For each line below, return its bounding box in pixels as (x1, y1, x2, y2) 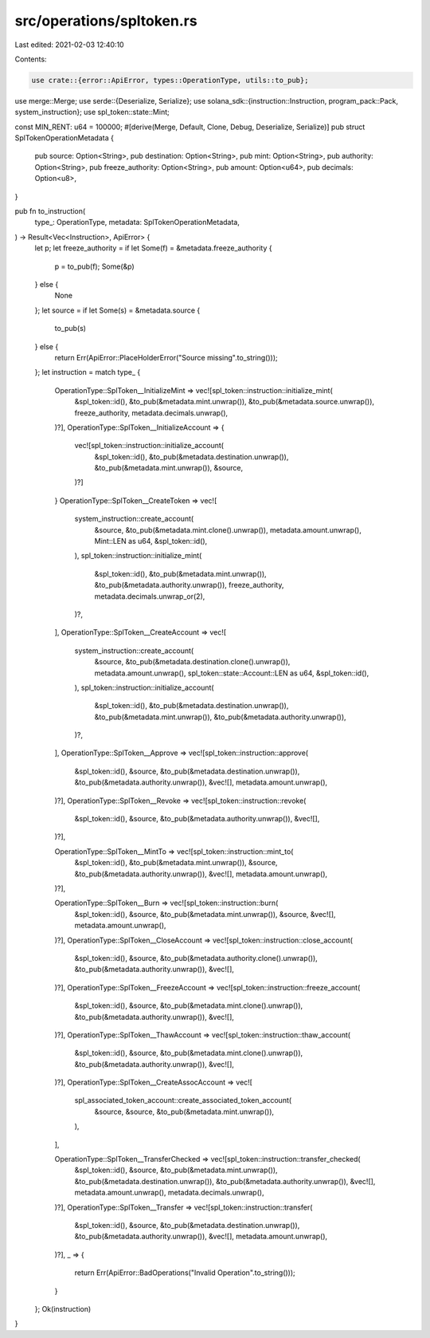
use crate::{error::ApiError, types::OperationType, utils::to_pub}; (31, 76, 309, 85)
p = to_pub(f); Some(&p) (54, 262, 135, 271)
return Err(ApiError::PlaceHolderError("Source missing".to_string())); (54, 352, 278, 362)
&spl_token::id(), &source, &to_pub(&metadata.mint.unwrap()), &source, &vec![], (74, 909, 336, 919)
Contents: (14, 54, 47, 64)
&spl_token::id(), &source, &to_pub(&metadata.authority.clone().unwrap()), (74, 953, 318, 962)
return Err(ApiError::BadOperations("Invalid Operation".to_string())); (74, 1268, 296, 1277)
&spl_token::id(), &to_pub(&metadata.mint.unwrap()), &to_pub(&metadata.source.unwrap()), (74, 397, 374, 407)
